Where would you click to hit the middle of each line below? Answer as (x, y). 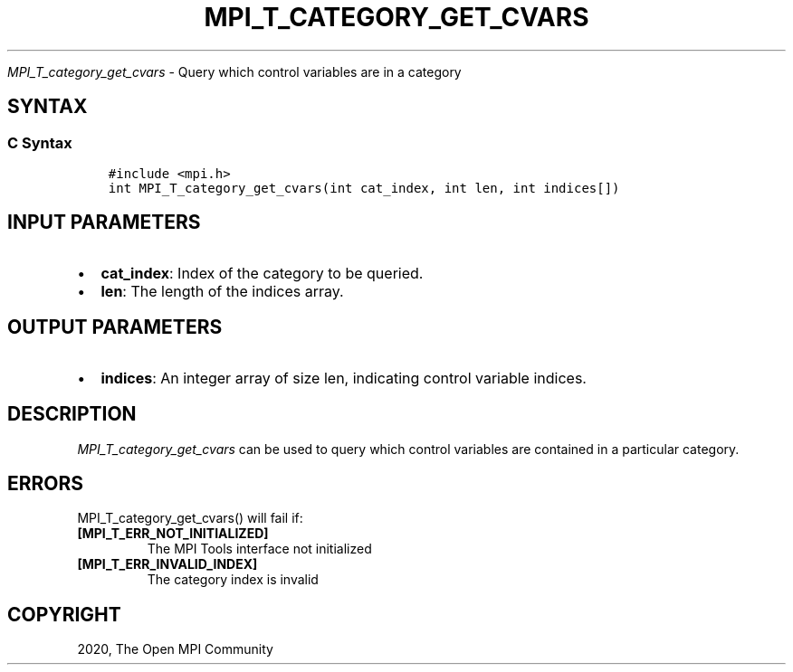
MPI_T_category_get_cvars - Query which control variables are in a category (234, 71)
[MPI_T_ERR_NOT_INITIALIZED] (173, 534)
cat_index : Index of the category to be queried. (262, 273)
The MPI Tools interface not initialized (259, 549)
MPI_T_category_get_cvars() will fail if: (190, 518)
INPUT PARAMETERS (104, 222)
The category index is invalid (233, 580)
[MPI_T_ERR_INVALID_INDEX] (167, 564)
